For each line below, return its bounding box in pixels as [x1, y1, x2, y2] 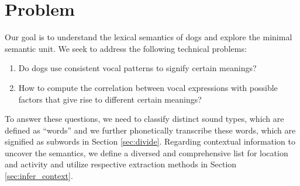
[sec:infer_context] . [5, 170, 73, 182]
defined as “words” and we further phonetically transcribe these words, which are [5, 124, 296, 136]
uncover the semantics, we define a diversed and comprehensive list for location [5, 146, 288, 159]
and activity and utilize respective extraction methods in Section [5, 158, 237, 170]
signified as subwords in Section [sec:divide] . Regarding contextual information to [5, 135, 295, 148]
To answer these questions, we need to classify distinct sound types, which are [5, 113, 284, 125]
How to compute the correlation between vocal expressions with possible [18, 81, 278, 93]
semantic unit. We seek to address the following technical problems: [5, 42, 247, 54]
